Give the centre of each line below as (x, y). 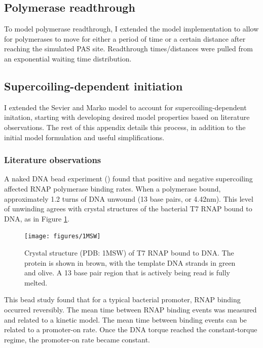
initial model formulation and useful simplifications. (84, 137)
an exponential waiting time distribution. (68, 58)
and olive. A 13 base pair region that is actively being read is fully (127, 273)
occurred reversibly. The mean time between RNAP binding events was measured (130, 309)
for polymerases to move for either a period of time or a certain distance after (125, 38)
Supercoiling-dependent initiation (93, 86)
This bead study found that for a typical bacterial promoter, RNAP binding (122, 299)
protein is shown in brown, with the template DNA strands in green (130, 262)
